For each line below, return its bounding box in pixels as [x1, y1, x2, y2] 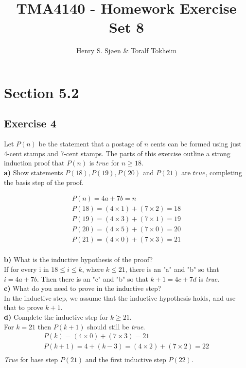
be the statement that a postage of [38, 139, 142, 149]
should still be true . [87, 321, 145, 331]
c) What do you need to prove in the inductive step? [4, 283, 161, 293]
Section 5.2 [4, 82, 79, 102]
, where [82, 264, 104, 274]
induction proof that [4, 158, 65, 168]
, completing [205, 167, 242, 178]
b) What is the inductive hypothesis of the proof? [4, 254, 153, 265]
